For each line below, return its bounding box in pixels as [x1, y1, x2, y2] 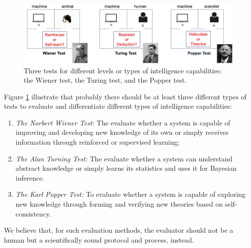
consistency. [15, 208, 51, 218]
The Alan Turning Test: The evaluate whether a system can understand [15, 153, 233, 163]
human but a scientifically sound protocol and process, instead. [4, 234, 194, 245]
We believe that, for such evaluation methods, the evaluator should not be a [4, 225, 233, 235]
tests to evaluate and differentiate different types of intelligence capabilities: [4, 101, 232, 111]
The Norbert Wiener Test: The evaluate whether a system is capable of [15, 117, 230, 127]
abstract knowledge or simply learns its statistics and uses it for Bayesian [15, 163, 237, 173]
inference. [15, 172, 44, 183]
